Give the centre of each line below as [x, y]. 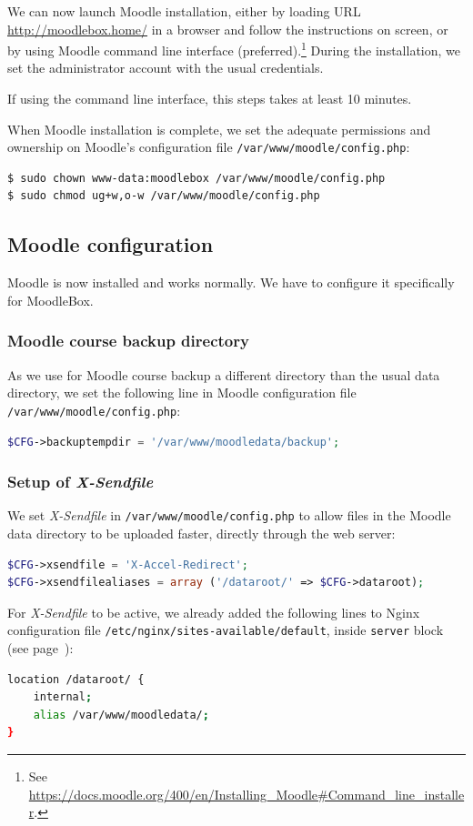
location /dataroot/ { [76, 679]
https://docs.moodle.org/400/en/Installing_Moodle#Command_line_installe [247, 794]
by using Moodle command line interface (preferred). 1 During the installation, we [234, 49]
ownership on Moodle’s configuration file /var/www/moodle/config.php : [209, 147]
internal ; [63, 697]
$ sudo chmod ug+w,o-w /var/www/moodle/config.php [164, 196]
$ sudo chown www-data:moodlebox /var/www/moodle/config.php [196, 178]
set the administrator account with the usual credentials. [166, 68]
